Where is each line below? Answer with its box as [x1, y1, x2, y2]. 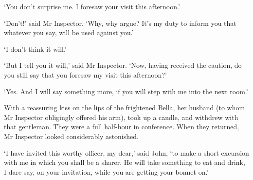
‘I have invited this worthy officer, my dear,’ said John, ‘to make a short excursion [4, 147, 249, 158]
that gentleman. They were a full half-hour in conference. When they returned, [4, 121, 239, 132]
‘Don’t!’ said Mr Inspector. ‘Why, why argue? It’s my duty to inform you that [4, 18, 236, 28]
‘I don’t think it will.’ [4, 43, 67, 54]
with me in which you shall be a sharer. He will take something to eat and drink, [4, 157, 245, 167]
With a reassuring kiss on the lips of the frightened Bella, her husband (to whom [4, 102, 245, 113]
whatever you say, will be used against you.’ [4, 27, 134, 38]
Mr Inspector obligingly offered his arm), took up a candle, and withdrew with [4, 112, 238, 122]
